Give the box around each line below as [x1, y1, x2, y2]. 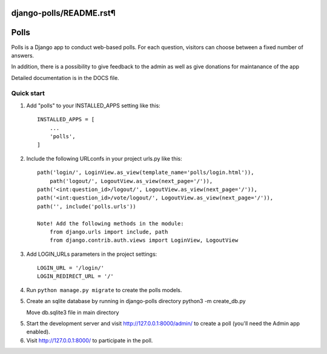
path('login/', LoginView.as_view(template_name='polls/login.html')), [37, 169, 254, 176]
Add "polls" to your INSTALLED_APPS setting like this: [26, 102, 160, 109]
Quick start [11, 89, 45, 98]
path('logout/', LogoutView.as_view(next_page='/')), [49, 178, 213, 184]
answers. [11, 52, 35, 59]
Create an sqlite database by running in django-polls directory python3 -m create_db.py [26, 298, 246, 305]
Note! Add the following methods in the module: [37, 220, 184, 227]
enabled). [26, 328, 51, 336]
